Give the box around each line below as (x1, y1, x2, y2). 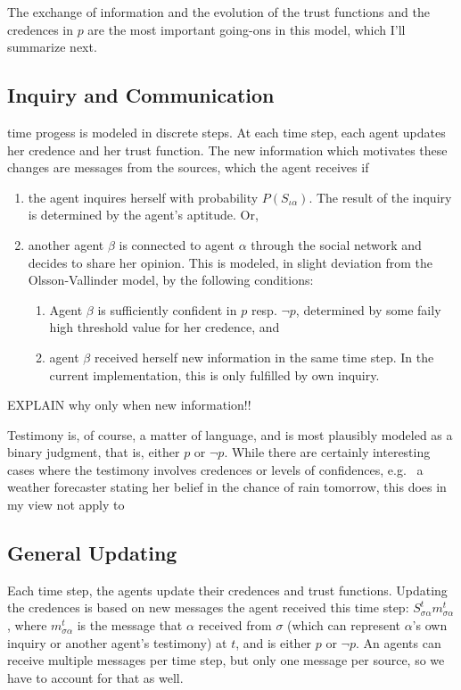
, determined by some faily (295, 300, 441, 319)
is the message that (77, 616, 183, 635)
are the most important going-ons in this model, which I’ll (87, 20, 406, 38)
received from (198, 616, 272, 635)
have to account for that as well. (7, 668, 184, 686)
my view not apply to (7, 495, 125, 514)
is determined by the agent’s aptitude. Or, (28, 205, 259, 224)
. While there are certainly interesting (224, 443, 431, 461)
